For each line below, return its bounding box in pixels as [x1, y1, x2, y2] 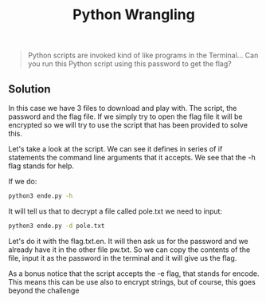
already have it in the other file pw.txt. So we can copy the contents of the [8, 245, 251, 254]
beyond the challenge [8, 285, 80, 295]
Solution [8, 82, 51, 96]
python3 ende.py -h [8, 192, 73, 200]
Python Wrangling [72, 6, 195, 24]
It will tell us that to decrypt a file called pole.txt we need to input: [8, 206, 223, 216]
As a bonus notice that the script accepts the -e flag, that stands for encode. [8, 269, 260, 278]
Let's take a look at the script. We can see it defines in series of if [8, 144, 223, 153]
